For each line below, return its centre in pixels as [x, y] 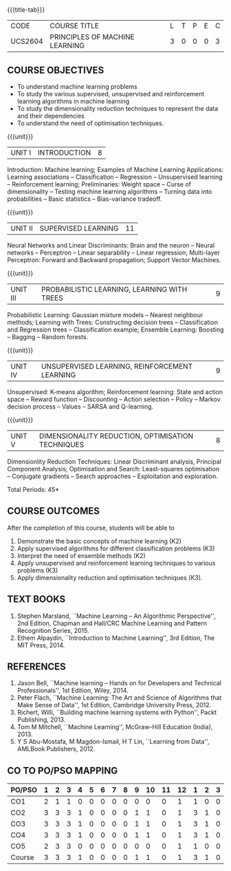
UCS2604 [27, 41]
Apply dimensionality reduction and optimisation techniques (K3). [110, 577]
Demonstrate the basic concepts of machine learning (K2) [99, 541]
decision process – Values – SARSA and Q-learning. [80, 407]
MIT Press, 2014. [41, 645]
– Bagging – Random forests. [48, 337]
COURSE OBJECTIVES [56, 70]
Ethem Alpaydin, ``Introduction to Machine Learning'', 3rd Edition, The [116, 638]
